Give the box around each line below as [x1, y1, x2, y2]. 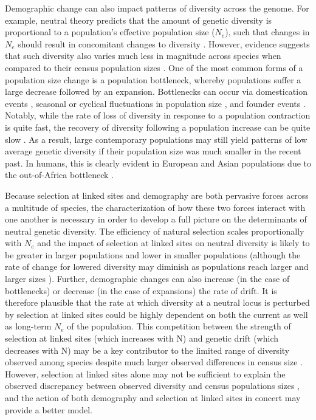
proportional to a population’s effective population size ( [5, 26, 215, 38]
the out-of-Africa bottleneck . [5, 168, 114, 181]
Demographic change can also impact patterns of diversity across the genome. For [5, 2, 309, 14]
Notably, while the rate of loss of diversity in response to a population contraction [5, 109, 311, 122]
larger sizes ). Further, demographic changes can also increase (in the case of [5, 272, 290, 285]
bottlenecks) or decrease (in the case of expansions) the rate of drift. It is [5, 284, 277, 297]
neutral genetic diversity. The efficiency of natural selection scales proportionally [5, 224, 304, 237]
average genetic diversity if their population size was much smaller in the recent [5, 145, 301, 157]
